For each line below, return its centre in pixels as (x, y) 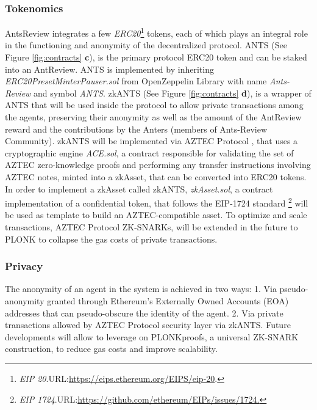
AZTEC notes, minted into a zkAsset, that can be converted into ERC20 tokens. (156, 177)
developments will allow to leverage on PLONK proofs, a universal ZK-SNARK (152, 336)
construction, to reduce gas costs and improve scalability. (111, 349)
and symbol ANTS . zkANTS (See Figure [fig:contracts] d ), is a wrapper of (173, 93)
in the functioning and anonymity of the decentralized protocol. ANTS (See (146, 45)
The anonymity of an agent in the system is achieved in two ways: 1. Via (141, 289)
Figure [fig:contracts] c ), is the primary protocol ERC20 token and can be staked (156, 57)
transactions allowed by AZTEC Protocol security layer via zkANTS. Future (148, 325)
